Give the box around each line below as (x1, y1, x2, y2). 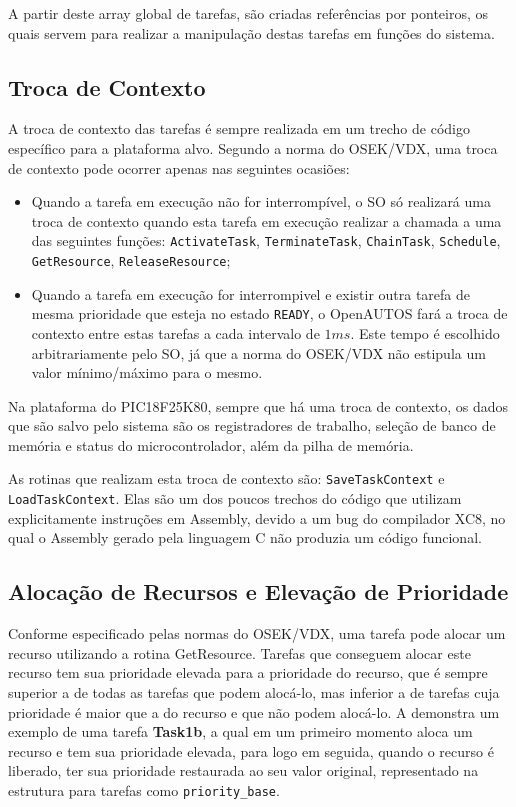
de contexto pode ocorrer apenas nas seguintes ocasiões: (8, 157, 350, 178)
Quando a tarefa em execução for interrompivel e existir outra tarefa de (31, 283, 471, 304)
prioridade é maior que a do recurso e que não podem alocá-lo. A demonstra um (8, 701, 500, 722)
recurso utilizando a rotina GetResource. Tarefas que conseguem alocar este (8, 642, 471, 663)
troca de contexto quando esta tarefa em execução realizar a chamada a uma (31, 210, 502, 231)
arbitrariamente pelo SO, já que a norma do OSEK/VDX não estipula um (31, 342, 486, 363)
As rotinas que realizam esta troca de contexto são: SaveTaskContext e (8, 468, 445, 489)
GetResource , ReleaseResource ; (31, 250, 231, 271)
